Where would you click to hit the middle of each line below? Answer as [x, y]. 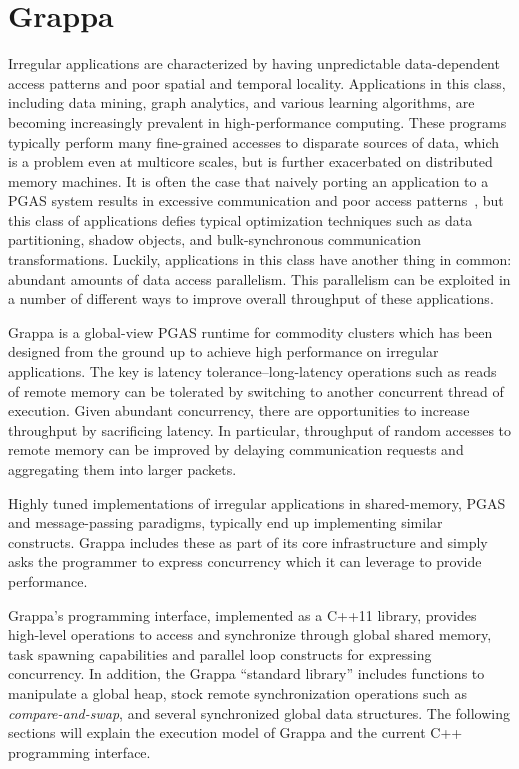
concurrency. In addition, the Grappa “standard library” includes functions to [246, 673]
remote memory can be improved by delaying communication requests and [236, 449]
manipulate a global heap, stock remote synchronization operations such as [238, 692]
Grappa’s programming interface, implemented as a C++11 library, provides [242, 614]
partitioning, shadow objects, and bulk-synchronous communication [215, 239]
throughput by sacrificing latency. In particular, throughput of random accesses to [260, 429]
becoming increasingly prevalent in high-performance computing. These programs [257, 121]
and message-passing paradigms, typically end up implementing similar [225, 522]
